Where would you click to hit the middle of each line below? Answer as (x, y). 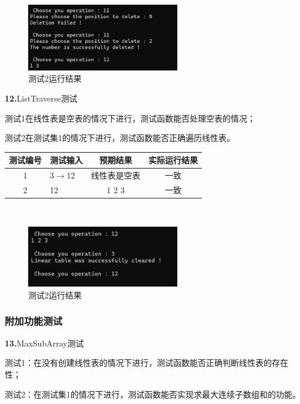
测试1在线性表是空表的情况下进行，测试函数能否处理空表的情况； (130, 118)
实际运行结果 (173, 160)
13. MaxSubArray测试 (44, 343)
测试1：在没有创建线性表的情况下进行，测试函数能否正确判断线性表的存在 (146, 363)
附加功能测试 (34, 321)
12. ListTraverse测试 (41, 98)
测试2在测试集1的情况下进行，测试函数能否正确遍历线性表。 (120, 138)
